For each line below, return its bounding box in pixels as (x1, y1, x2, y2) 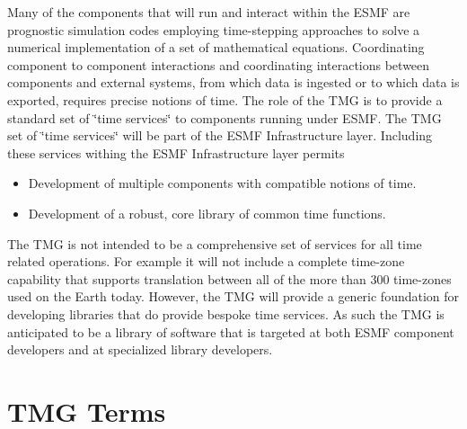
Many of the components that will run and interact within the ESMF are (7, 3, 410, 21)
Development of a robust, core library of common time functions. (28, 203, 386, 222)
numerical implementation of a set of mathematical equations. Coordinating (7, 38, 425, 57)
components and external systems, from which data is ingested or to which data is (7, 73, 460, 92)
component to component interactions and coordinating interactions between (7, 55, 430, 74)
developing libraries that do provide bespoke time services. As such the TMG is (7, 304, 445, 323)
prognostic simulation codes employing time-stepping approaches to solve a (7, 20, 420, 39)
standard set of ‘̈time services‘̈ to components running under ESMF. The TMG (7, 108, 442, 127)
